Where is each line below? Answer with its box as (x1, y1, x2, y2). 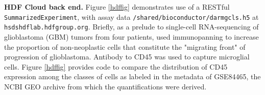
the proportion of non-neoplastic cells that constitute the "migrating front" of (4, 41, 246, 52)
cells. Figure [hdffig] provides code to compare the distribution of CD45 (4, 61, 228, 72)
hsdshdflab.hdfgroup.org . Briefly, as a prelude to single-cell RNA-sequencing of (4, 21, 259, 32)
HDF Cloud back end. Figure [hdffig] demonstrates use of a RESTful (4, 2, 230, 12)
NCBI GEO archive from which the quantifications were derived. (4, 81, 207, 91)
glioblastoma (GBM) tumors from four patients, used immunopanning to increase (4, 31, 259, 42)
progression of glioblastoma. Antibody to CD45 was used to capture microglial (4, 51, 250, 62)
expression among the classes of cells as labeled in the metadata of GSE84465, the (4, 71, 261, 82)
